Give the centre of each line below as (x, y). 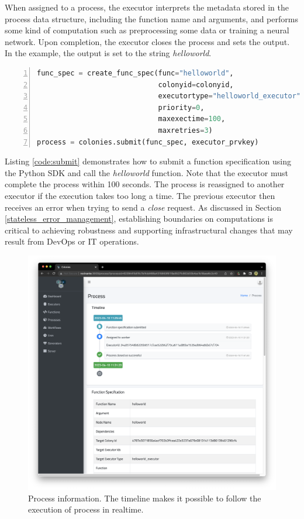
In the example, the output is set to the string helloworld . (108, 53)
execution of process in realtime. (86, 509)
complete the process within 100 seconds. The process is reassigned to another (145, 184)
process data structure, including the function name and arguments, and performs (151, 18)
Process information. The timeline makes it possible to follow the (145, 498)
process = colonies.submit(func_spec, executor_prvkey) (148, 142)
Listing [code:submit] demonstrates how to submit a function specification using (148, 161)
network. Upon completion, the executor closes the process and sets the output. (147, 41)
